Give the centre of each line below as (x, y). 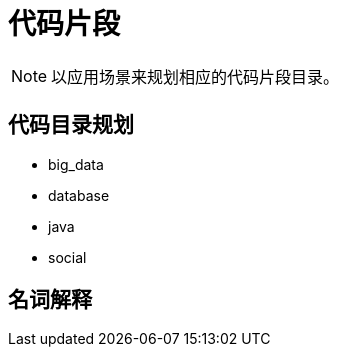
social (67, 257)
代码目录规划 (71, 125)
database (79, 195)
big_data (76, 164)
